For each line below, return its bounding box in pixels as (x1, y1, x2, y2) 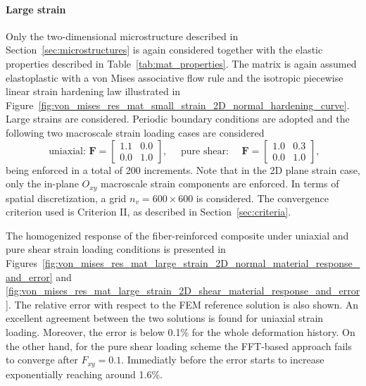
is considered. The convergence (196, 190, 329, 205)
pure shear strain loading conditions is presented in (6, 242, 226, 256)
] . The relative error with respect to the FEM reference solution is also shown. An (6, 297, 359, 311)
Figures (6, 255, 38, 270)
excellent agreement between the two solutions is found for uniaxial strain (6, 311, 324, 325)
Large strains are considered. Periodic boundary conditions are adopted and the (6, 111, 350, 126)
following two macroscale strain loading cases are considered (6, 125, 265, 139)
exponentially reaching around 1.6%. (6, 366, 163, 381)
